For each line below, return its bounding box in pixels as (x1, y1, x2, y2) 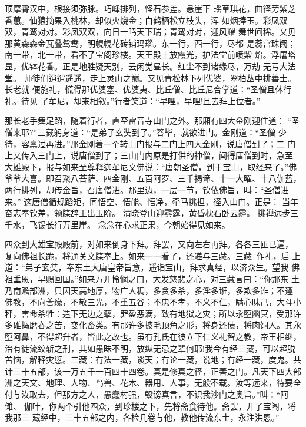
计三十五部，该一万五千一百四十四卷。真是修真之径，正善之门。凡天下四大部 (5, 365, 301, 377)
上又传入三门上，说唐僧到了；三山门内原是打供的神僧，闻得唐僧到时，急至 (5, 149, 293, 161)
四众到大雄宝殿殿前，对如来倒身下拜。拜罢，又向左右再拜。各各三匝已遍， (5, 238, 293, 250)
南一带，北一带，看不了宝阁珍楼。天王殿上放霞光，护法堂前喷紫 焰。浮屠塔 (5, 48, 296, 61)
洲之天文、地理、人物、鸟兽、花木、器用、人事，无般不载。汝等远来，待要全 (5, 376, 301, 389)
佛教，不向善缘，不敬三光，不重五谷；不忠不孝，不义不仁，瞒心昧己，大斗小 (5, 296, 301, 308)
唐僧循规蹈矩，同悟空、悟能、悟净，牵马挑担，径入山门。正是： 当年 (32, 195, 298, 207)
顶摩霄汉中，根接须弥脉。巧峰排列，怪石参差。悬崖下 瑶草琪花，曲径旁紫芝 (5, 2, 296, 14)
